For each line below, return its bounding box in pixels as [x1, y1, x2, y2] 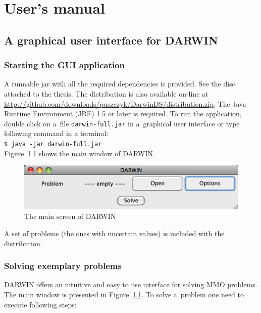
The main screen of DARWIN [24, 211, 116, 221]
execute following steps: [4, 299, 77, 309]
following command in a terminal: [4, 128, 109, 139]
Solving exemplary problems [4, 259, 122, 272]
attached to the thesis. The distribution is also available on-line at [4, 88, 208, 99]
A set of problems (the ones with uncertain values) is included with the [4, 228, 225, 238]
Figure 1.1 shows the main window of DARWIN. [4, 148, 155, 158]
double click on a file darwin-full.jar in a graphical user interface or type [4, 118, 240, 128]
